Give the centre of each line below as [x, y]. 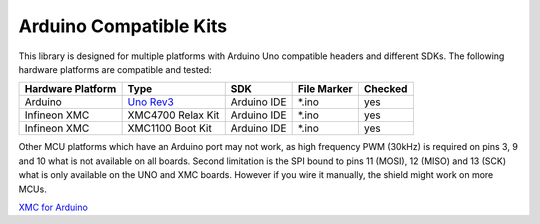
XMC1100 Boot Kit [169, 128]
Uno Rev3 [150, 102]
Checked [385, 89]
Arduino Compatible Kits [123, 26]
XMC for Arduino [53, 207]
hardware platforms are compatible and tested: [115, 69]
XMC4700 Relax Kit [173, 115]
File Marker [325, 89]
